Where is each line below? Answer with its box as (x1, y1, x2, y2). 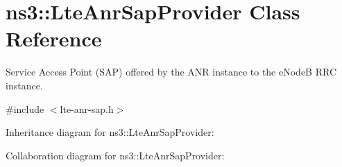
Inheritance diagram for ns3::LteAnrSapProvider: (6, 125, 214, 139)
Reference (6, 24, 102, 53)
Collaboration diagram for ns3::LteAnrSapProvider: (6, 148, 225, 162)
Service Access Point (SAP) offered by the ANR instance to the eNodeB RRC (6, 64, 337, 79)
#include (6, 101, 44, 116)
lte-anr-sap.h (60, 101, 114, 116)
